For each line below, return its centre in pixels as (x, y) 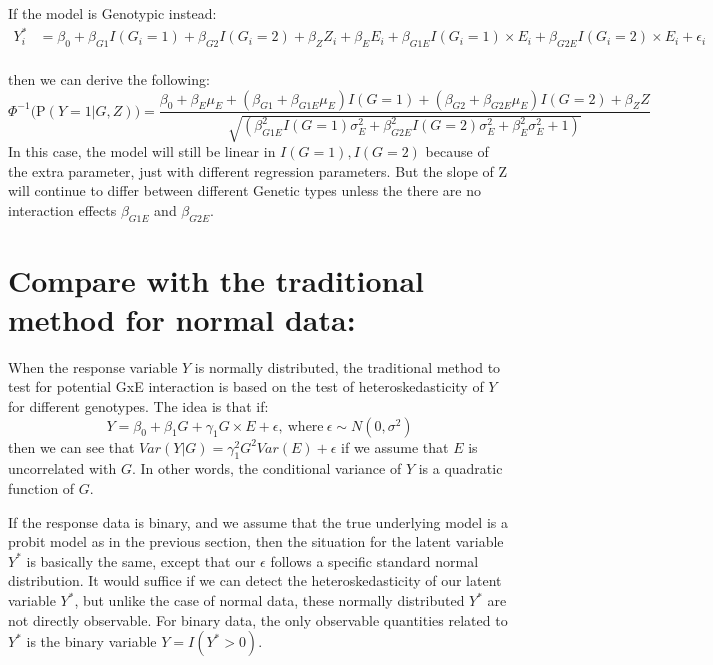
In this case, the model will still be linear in (142, 150)
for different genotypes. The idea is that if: (138, 406)
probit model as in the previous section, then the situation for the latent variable (256, 541)
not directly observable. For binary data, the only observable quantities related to (258, 619)
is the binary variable (91, 641)
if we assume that (395, 446)
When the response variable (93, 366)
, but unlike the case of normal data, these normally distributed (269, 600)
